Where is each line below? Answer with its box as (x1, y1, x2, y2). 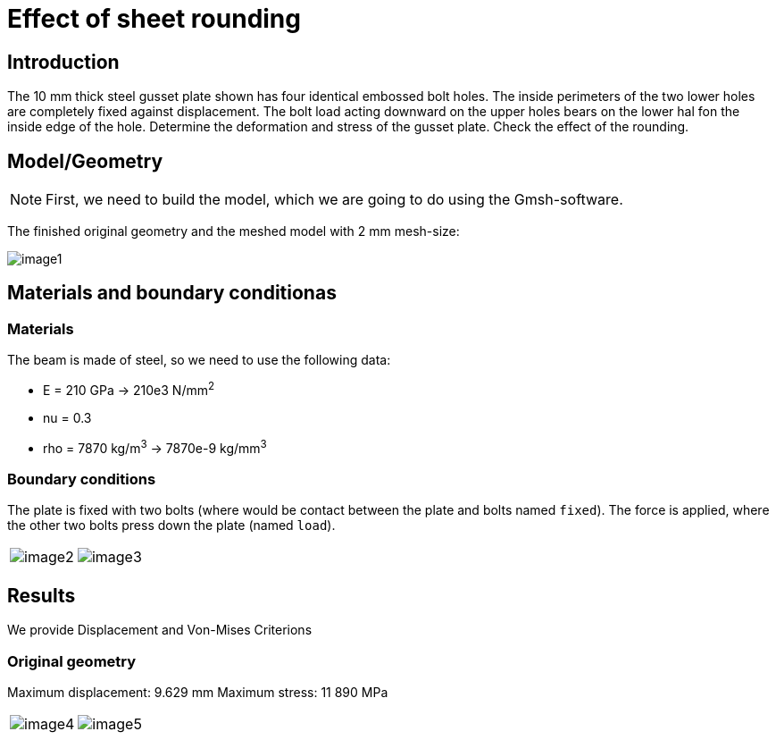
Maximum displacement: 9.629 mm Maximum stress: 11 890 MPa (7, 684, 388, 700)
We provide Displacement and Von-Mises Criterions (7, 622, 313, 638)
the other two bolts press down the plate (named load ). (7, 517, 336, 534)
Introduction (7, 50, 120, 73)
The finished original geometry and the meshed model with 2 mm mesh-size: (7, 223, 460, 240)
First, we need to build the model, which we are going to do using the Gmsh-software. (46, 190, 623, 209)
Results (7, 584, 76, 607)
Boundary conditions (7, 469, 156, 488)
